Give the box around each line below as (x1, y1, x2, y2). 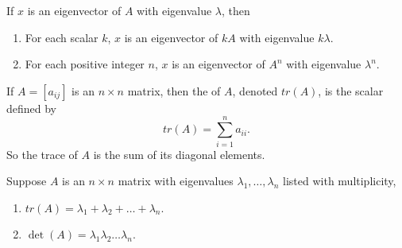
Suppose (6, 172, 47, 189)
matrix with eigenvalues (118, 172, 234, 189)
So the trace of (6, 145, 78, 162)
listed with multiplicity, (283, 172, 396, 189)
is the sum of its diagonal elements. (93, 145, 265, 162)
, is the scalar (318, 82, 384, 99)
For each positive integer (25, 56, 145, 72)
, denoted (232, 82, 278, 99)
